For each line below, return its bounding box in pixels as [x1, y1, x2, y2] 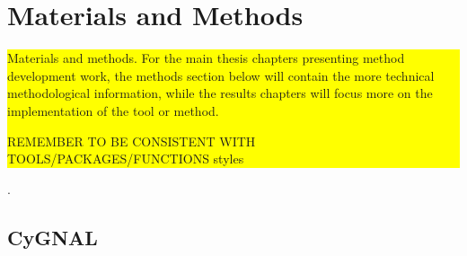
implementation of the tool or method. [7, 101, 219, 119]
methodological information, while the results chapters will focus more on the [7, 84, 433, 102]
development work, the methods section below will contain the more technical [7, 66, 435, 84]
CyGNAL [7, 223, 98, 251]
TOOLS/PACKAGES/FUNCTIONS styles [7, 149, 244, 168]
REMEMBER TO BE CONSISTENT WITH [7, 131, 256, 150]
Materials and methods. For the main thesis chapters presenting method [7, 49, 405, 67]
